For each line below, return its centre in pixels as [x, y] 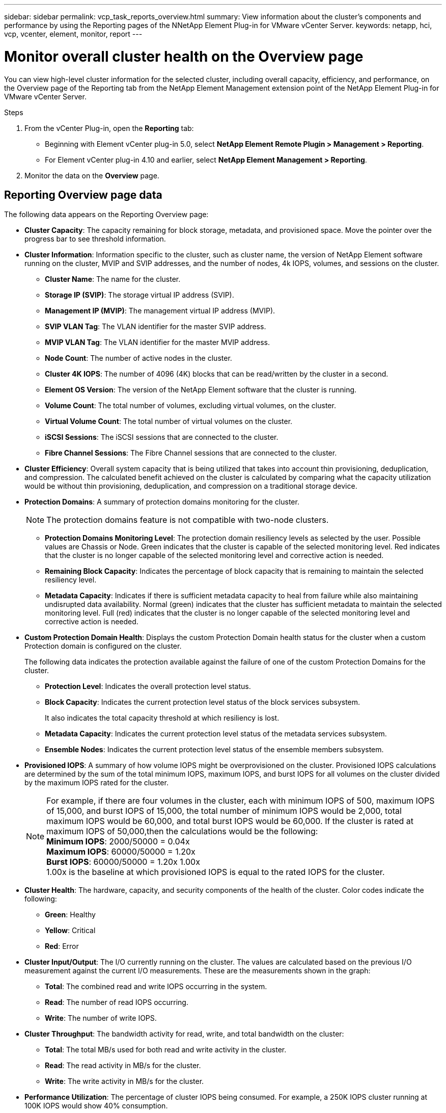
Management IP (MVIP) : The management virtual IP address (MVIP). [160, 311]
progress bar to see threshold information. [95, 239]
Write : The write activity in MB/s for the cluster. [124, 1081]
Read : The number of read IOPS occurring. [117, 1002]
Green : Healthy [70, 915]
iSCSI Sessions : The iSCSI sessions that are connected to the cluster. [162, 437]
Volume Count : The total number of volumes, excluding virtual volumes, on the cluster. [190, 406]
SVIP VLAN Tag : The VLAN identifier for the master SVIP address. [156, 327]
